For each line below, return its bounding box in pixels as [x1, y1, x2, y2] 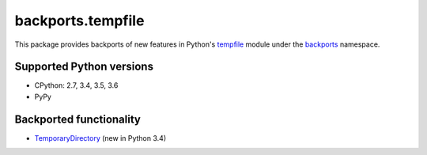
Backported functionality [14, 112, 142, 126]
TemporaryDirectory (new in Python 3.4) [34, 133, 166, 142]
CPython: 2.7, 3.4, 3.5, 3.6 [34, 81, 119, 90]
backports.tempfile [14, 12, 145, 29]
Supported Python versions [14, 60, 154, 74]
